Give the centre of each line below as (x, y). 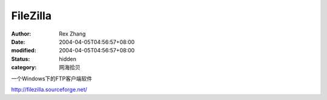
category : (24, 67)
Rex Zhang (72, 34)
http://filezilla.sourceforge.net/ (49, 89)
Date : (18, 42)
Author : (21, 34)
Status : (21, 59)
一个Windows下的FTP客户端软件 (52, 78)
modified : (24, 51)
